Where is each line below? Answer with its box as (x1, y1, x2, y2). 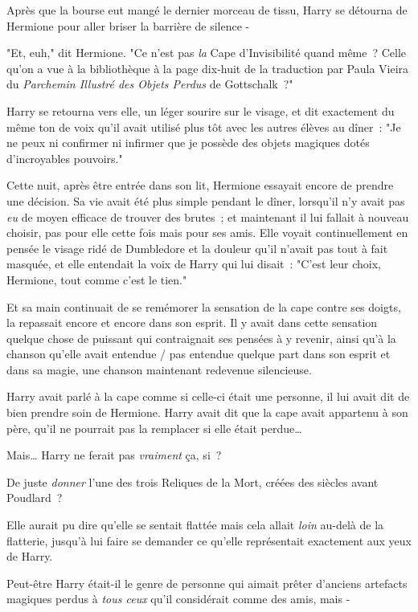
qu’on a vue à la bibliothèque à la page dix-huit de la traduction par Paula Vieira (6, 59, 409, 76)
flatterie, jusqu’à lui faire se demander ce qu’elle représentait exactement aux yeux (6, 532, 412, 549)
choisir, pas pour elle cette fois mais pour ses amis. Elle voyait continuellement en (6, 224, 408, 241)
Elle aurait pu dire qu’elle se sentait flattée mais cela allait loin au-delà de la (6, 516, 384, 533)
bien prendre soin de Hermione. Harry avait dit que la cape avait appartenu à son (6, 404, 408, 421)
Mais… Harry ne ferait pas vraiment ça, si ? (6, 447, 222, 463)
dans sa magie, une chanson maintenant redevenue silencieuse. (6, 361, 312, 377)
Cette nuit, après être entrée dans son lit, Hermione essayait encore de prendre (6, 177, 394, 194)
